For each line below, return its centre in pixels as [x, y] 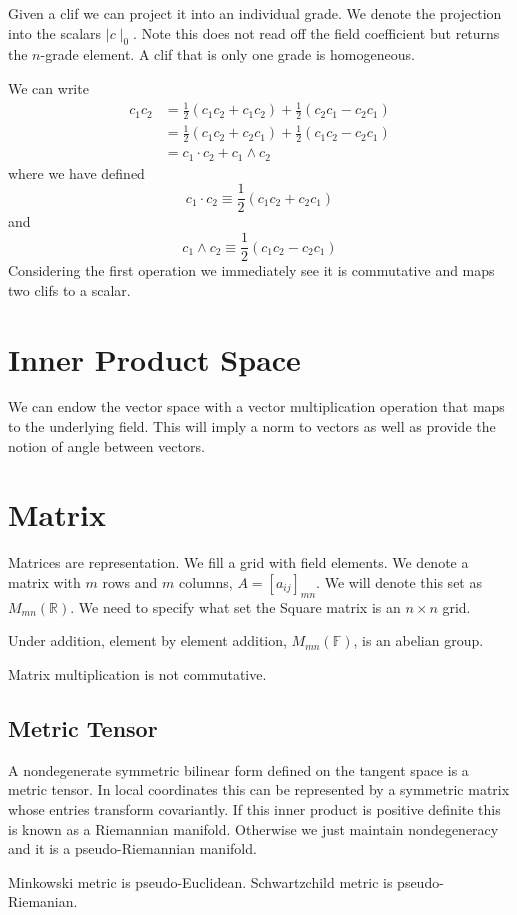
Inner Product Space [154, 358]
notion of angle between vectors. [106, 445]
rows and [130, 581]
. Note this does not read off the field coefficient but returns [316, 32]
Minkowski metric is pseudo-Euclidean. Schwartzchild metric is [200, 881]
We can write [48, 87]
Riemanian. [43, 901]
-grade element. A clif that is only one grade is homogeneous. [227, 54]
